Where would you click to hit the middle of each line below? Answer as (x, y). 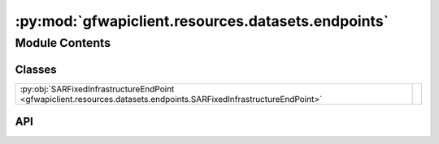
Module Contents (63, 43)
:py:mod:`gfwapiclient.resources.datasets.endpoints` (202, 21)
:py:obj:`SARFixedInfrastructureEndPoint (97, 89)
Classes (36, 69)
